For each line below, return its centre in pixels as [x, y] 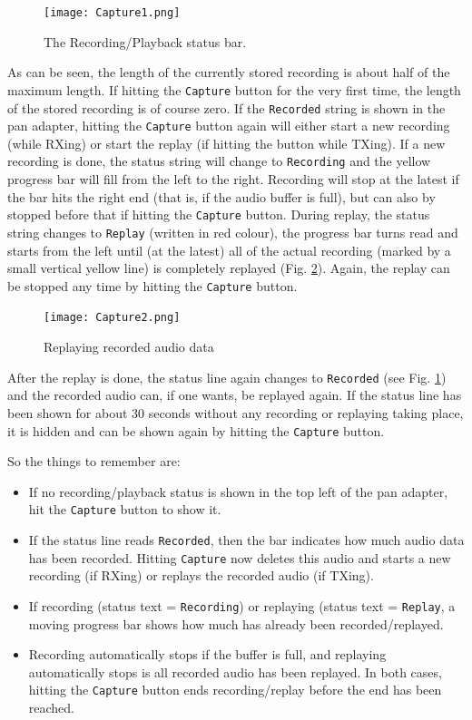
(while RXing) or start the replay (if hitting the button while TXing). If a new [226, 143]
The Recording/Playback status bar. [145, 41]
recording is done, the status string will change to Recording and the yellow [219, 161]
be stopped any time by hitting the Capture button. [152, 285]
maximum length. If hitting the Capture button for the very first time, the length [234, 89]
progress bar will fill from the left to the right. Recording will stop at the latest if [233, 179]
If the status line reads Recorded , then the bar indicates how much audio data [246, 540]
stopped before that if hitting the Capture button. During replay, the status [219, 214]
